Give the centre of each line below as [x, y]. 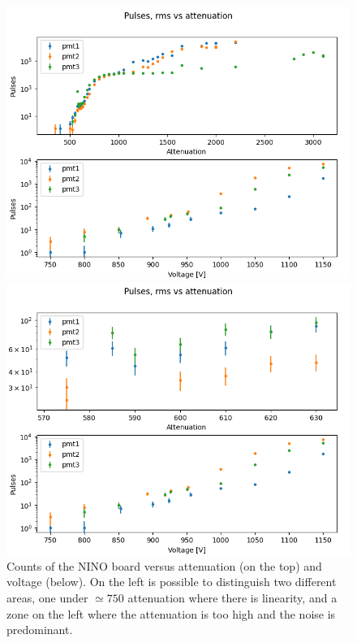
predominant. [40, 630]
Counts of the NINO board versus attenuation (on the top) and [164, 565]
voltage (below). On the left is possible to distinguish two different [172, 582]
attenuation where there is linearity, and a [232, 598]
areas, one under [47, 598]
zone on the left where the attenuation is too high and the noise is [171, 613]
